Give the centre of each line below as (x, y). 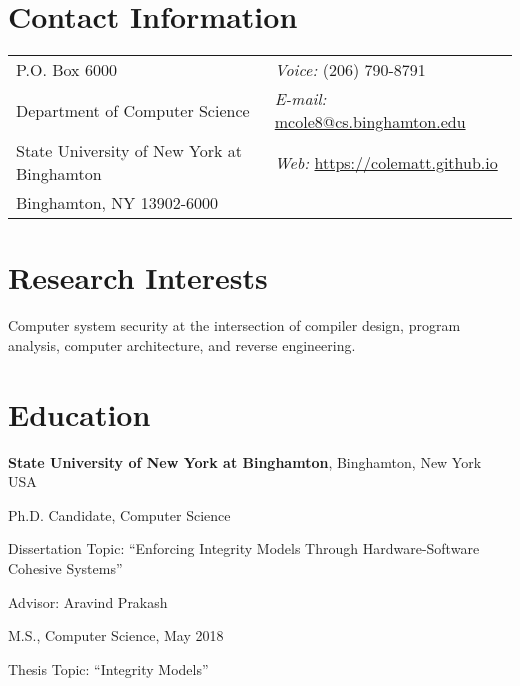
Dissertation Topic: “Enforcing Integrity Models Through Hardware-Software (244, 548)
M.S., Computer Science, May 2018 (116, 635)
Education (79, 413)
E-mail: (300, 99)
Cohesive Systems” (65, 567)
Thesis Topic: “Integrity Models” (108, 668)
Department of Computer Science (133, 110)
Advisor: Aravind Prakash (88, 601)
